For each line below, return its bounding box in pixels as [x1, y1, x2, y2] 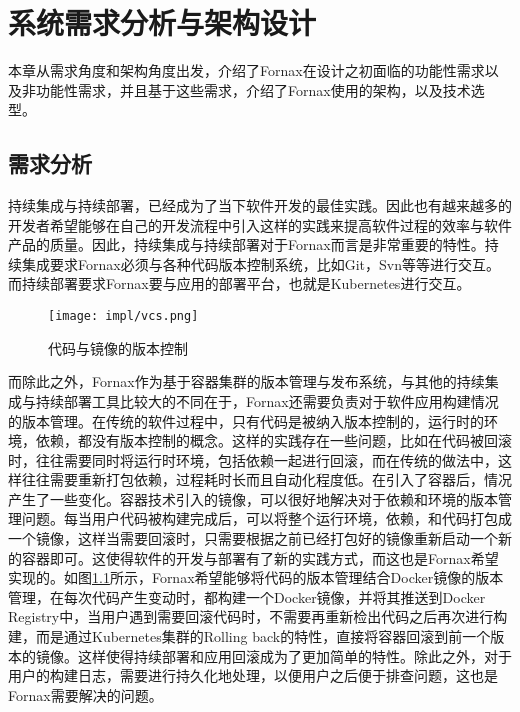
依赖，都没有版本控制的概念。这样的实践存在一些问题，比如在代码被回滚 [35, 430, 512, 451]
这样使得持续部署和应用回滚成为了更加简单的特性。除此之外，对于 [77, 645, 512, 666]
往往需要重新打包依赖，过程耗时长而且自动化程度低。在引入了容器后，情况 [21, 469, 512, 490]
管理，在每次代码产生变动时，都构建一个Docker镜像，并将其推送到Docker [8, 586, 486, 607]
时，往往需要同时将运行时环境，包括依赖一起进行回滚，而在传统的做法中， [8, 449, 498, 470]
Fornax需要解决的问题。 [8, 684, 163, 705]
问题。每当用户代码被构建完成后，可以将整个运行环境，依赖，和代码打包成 [21, 508, 512, 529]
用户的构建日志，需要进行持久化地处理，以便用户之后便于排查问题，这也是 [8, 665, 498, 686]
